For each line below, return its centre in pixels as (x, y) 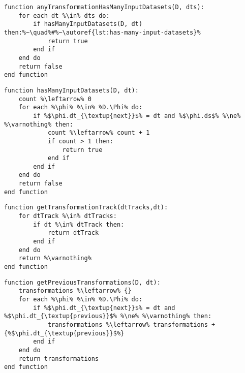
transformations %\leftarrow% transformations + (131, 324)
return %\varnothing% (55, 258)
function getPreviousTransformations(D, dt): (82, 282)
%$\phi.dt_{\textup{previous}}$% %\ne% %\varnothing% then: (108, 316)
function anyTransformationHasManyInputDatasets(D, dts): (104, 7)
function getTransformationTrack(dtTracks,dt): (86, 208)
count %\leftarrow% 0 (55, 99)
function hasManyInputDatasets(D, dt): (71, 90)
